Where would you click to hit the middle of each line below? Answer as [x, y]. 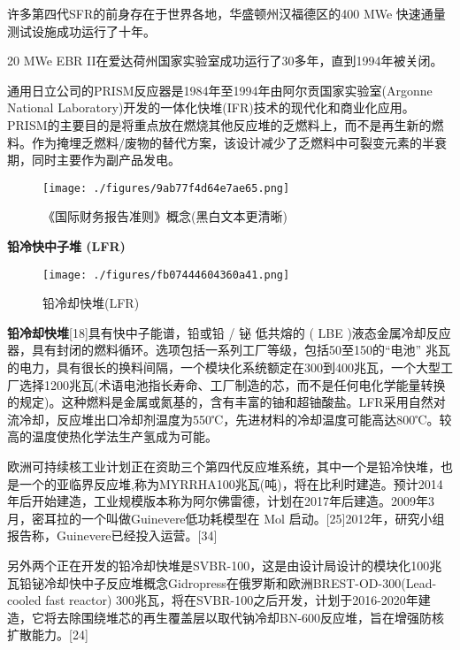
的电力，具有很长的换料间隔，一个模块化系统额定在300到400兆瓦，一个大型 [224, 367]
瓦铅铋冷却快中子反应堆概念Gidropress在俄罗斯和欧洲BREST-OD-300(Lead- [222, 582]
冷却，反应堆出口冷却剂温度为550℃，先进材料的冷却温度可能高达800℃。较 [235, 419]
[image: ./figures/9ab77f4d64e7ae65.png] [166, 188]
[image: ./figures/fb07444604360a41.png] [166, 275]
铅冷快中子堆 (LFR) [66, 246]
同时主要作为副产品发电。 [106, 160]
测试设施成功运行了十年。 [81, 31]
